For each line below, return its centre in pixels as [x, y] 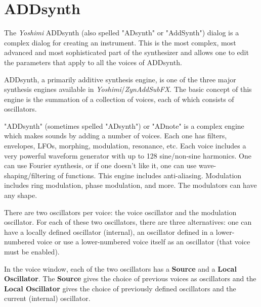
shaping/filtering [30, 175]
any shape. [21, 195]
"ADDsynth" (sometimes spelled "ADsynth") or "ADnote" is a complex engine [124, 125]
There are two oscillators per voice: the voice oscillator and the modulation [120, 212]
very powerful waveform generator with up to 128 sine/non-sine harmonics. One [128, 155]
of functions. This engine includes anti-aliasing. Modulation [149, 175]
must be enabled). [32, 251]
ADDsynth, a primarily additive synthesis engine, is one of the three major [120, 79]
